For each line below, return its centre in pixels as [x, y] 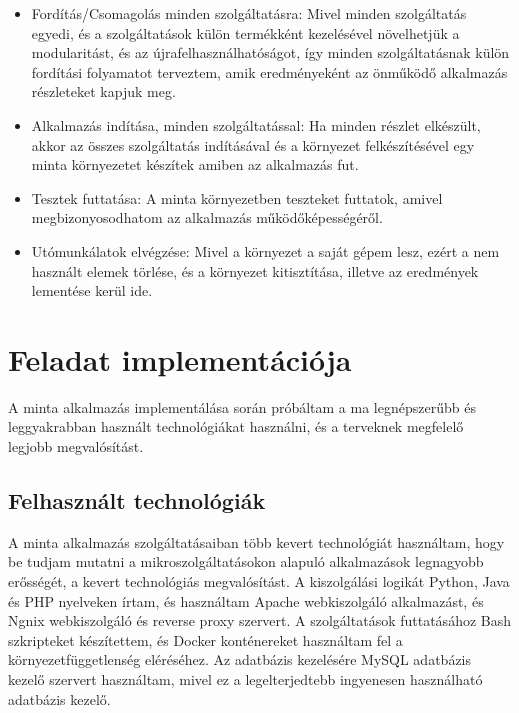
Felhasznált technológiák [137, 500]
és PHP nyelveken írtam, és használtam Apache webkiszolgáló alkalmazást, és [246, 600]
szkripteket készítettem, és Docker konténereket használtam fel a [205, 639]
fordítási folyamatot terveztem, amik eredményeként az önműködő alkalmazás [269, 71]
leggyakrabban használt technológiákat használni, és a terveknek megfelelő [236, 426]
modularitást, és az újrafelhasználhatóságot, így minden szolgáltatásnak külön [270, 52]
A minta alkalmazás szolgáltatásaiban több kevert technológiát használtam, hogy [256, 541]
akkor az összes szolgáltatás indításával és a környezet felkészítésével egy [253, 144]
